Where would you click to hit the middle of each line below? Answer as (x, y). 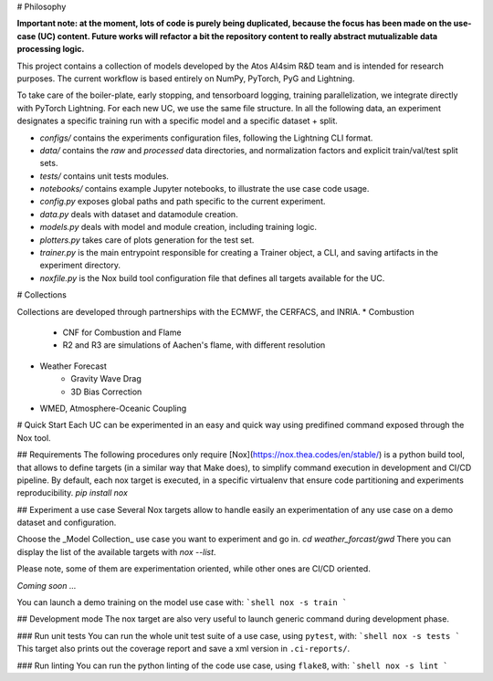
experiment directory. (80, 266)
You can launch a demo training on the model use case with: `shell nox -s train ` (182, 602)
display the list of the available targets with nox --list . (116, 551)
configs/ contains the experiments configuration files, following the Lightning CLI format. (206, 138)
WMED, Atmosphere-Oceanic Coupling (113, 408)
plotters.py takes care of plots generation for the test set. (147, 240)
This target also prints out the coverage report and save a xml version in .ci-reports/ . (184, 649)
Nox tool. (34, 437)
